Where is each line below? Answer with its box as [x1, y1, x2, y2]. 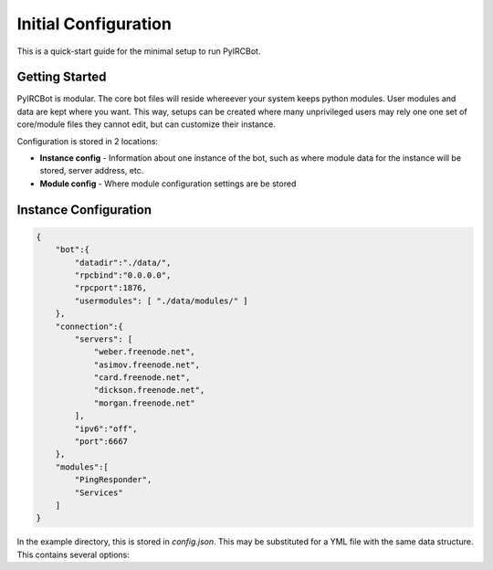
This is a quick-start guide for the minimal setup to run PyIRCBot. [16, 46, 261, 57]
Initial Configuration [16, 14, 173, 34]
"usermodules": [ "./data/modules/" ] [74, 295, 248, 306]
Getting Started [16, 69, 107, 85]
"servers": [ [74, 333, 133, 344]
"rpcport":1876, [74, 283, 148, 293]
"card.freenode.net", [93, 373, 191, 383]
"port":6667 [74, 437, 128, 447]
